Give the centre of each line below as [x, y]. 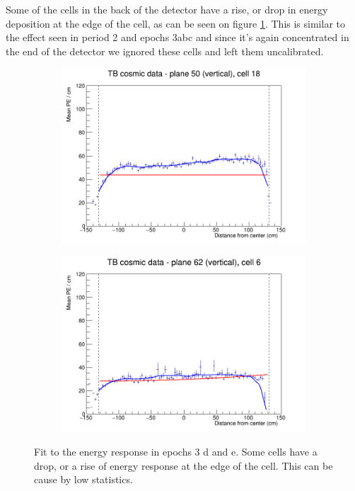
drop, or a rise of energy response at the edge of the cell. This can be [184, 465]
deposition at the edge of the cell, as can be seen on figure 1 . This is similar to [175, 23]
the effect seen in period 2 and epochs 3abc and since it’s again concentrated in [177, 37]
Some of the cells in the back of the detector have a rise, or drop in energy [167, 9]
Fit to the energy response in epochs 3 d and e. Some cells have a [176, 451]
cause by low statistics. [83, 479]
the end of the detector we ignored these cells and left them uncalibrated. [165, 51]
